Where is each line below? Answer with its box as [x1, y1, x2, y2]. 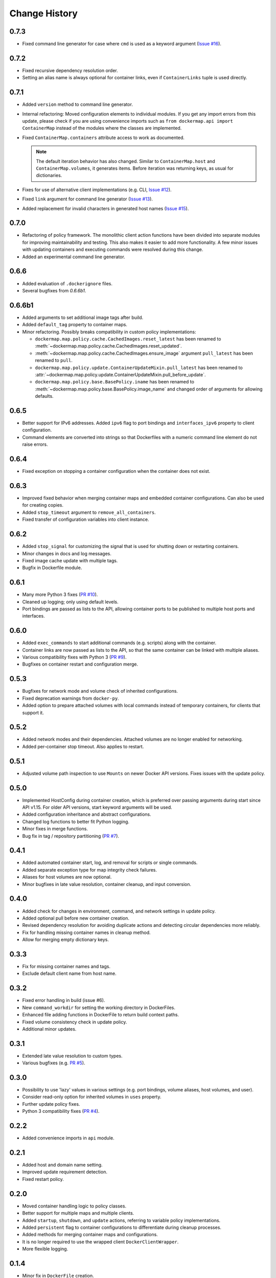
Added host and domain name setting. [22, 1162, 103, 1168]
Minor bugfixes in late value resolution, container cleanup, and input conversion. [22, 881, 192, 887]
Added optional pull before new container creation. [22, 915, 130, 921]
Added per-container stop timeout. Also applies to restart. [22, 743, 144, 749]
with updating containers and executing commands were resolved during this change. [22, 246, 203, 253]
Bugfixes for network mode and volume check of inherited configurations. [22, 688, 178, 694]
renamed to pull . [35, 357, 73, 363]
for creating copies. [22, 502, 64, 508]
